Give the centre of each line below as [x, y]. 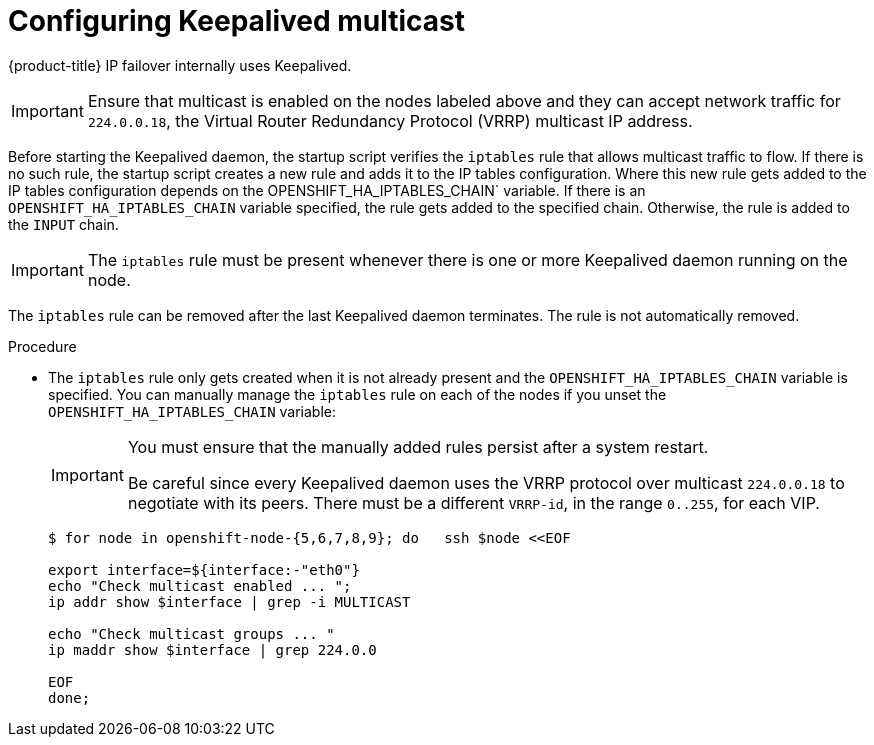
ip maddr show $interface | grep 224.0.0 [212, 649]
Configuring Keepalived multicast [237, 21]
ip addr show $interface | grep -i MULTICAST [229, 601]
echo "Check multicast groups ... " [191, 633]
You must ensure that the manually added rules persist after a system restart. [418, 446]
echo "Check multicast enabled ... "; [200, 585]
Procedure [42, 346]
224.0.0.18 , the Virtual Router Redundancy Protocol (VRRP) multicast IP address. [390, 120]
